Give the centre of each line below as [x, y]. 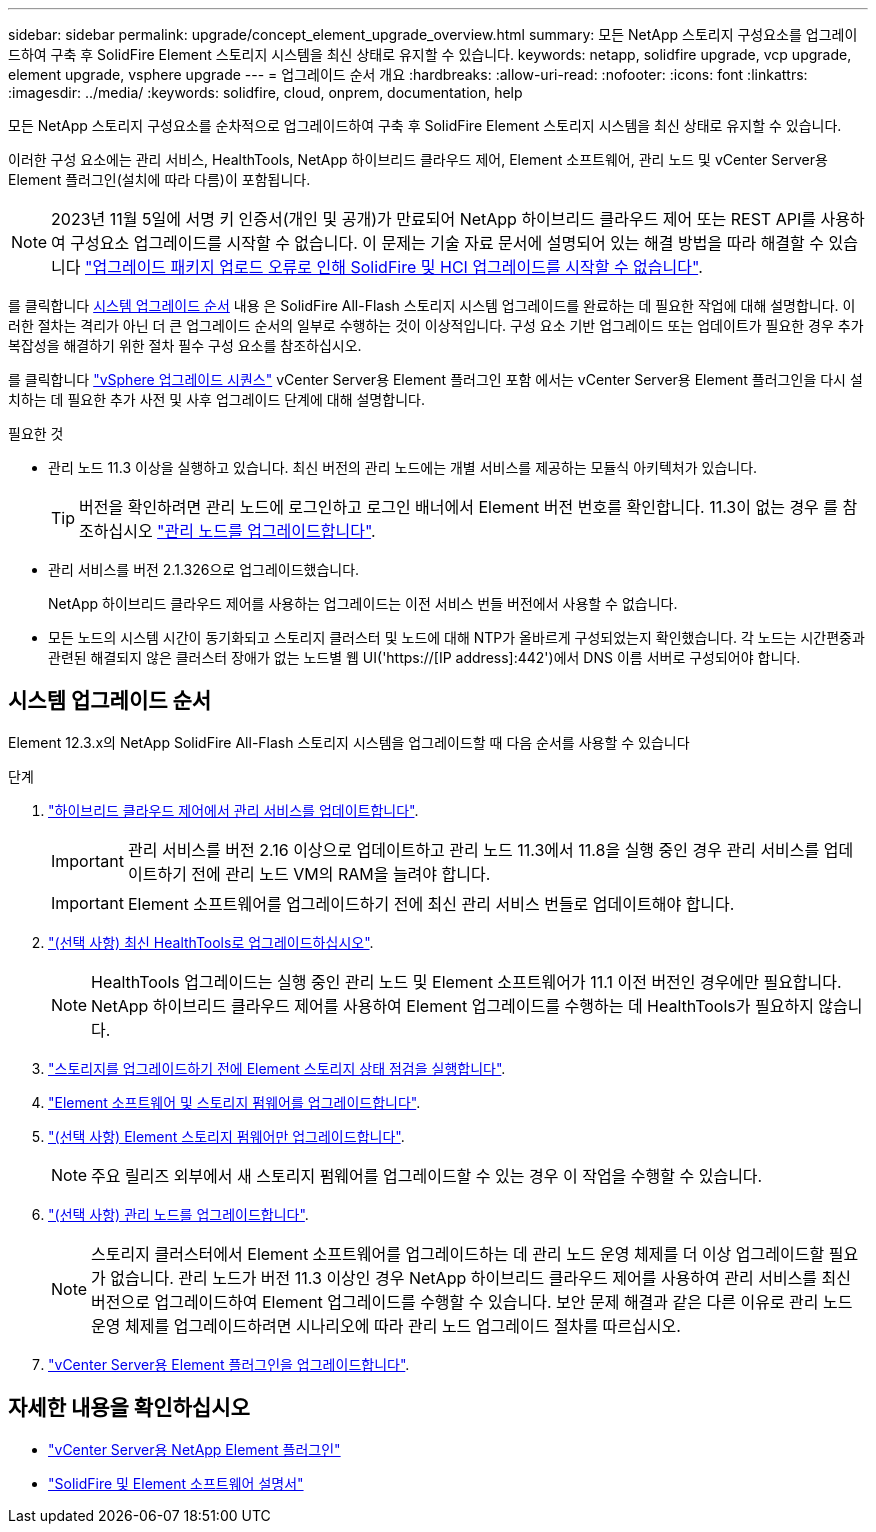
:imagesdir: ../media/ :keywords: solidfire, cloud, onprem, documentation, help [265, 92]
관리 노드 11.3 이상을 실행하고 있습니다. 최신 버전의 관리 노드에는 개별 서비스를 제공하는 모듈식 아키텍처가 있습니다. [403, 467]
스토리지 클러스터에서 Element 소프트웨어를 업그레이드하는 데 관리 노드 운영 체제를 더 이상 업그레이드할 [458, 1253]
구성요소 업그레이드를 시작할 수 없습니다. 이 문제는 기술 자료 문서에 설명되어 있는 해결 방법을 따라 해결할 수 [447, 243]
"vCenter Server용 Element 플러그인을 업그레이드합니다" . [229, 1364]
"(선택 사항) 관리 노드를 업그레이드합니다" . [178, 1214]
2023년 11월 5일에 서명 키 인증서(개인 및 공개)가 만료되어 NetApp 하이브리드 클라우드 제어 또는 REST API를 [433, 219]
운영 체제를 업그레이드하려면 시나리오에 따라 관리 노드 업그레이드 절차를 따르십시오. [386, 1325]
